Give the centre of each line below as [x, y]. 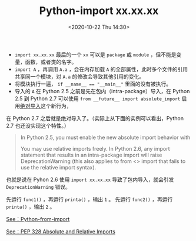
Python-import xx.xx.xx [99, 11]
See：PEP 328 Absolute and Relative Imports [61, 231]
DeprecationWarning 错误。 [38, 186]
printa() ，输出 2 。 [31, 206]
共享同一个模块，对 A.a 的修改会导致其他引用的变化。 [79, 76]
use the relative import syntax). [58, 167]
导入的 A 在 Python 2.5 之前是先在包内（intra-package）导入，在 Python [102, 91]
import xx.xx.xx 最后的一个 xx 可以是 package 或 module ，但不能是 [95, 55]
